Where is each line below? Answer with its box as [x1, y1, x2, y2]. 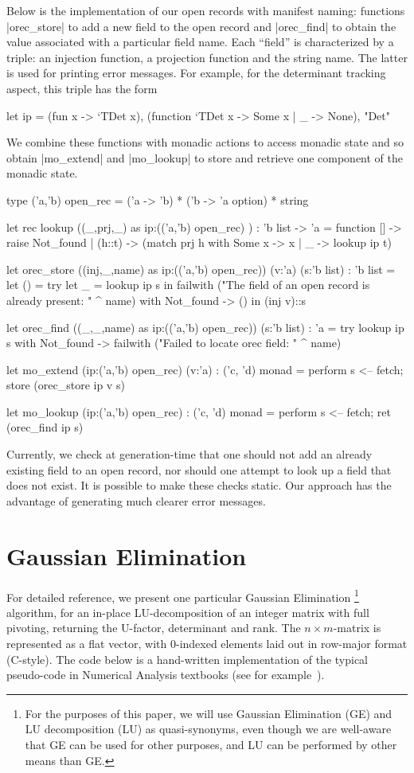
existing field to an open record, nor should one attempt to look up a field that [6, 461, 392, 478]
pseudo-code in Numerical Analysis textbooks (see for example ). [6, 666, 325, 683]
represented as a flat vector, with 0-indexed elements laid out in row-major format [6, 635, 408, 651]
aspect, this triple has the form [6, 80, 158, 96]
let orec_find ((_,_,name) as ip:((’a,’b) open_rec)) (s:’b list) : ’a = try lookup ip [6, 318, 404, 335]
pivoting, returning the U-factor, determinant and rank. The [6, 619, 301, 636]
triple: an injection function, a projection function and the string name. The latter [6, 49, 408, 65]
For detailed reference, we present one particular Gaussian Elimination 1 [6, 586, 359, 605]
